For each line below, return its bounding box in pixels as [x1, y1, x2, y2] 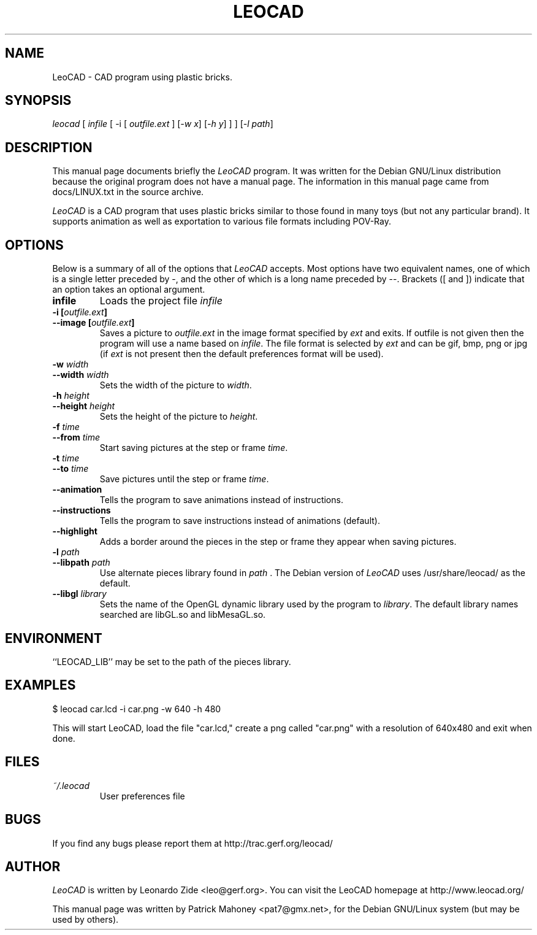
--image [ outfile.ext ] [52, 317, 135, 328]
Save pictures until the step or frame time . [99, 474, 269, 485]
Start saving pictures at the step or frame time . [99, 442, 288, 453]
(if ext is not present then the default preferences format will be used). [99, 348, 384, 360]
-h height [52, 390, 89, 401]
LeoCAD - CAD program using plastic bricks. [52, 71, 232, 82]
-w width [52, 359, 89, 370]
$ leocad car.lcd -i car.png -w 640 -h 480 [52, 703, 221, 714]
